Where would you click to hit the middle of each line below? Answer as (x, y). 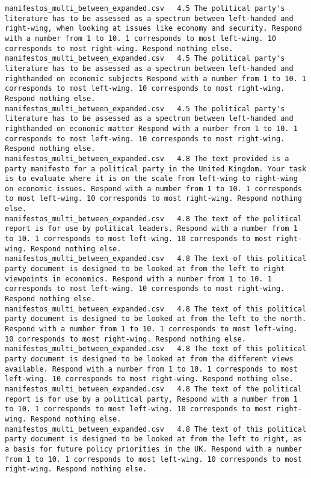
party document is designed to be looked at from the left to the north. (156, 319)
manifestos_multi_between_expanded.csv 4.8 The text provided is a (147, 158)
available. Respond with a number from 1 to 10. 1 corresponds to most (151, 369)
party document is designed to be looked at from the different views (149, 359)
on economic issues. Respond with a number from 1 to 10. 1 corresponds (153, 188)
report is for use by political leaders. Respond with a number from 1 (151, 229)
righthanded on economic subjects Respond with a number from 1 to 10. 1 (156, 78)
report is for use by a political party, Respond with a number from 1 (151, 399)
